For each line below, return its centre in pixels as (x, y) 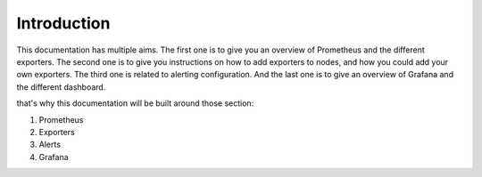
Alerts (50, 145)
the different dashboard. (61, 87)
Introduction (63, 23)
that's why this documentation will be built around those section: (135, 103)
